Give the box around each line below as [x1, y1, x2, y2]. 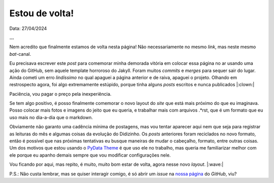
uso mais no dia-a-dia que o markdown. [9, 114, 93, 120]
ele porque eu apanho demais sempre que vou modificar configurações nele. [9, 152, 171, 158]
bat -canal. [9, 51, 31, 57]
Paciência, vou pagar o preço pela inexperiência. [9, 91, 112, 97]
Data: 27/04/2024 [9, 25, 47, 31]
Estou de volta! [9, 8, 74, 19]
